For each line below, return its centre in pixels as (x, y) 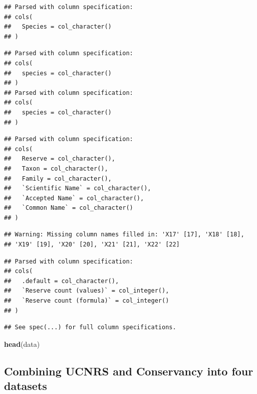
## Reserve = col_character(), (60, 159)
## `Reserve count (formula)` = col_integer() (87, 301)
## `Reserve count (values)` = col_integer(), (87, 291)
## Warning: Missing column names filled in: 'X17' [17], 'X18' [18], (124, 235)
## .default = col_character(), (62, 281)
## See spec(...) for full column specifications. (90, 327)
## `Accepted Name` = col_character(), (74, 198)
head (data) (22, 344)
